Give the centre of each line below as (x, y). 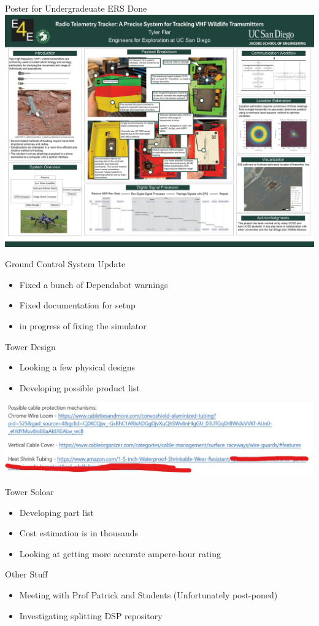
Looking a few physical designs (77, 367)
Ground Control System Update (65, 264)
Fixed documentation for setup (77, 305)
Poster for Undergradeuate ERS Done (76, 8)
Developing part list (57, 512)
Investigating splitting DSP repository (91, 615)
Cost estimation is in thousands (79, 533)
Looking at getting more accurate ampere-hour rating (120, 553)
